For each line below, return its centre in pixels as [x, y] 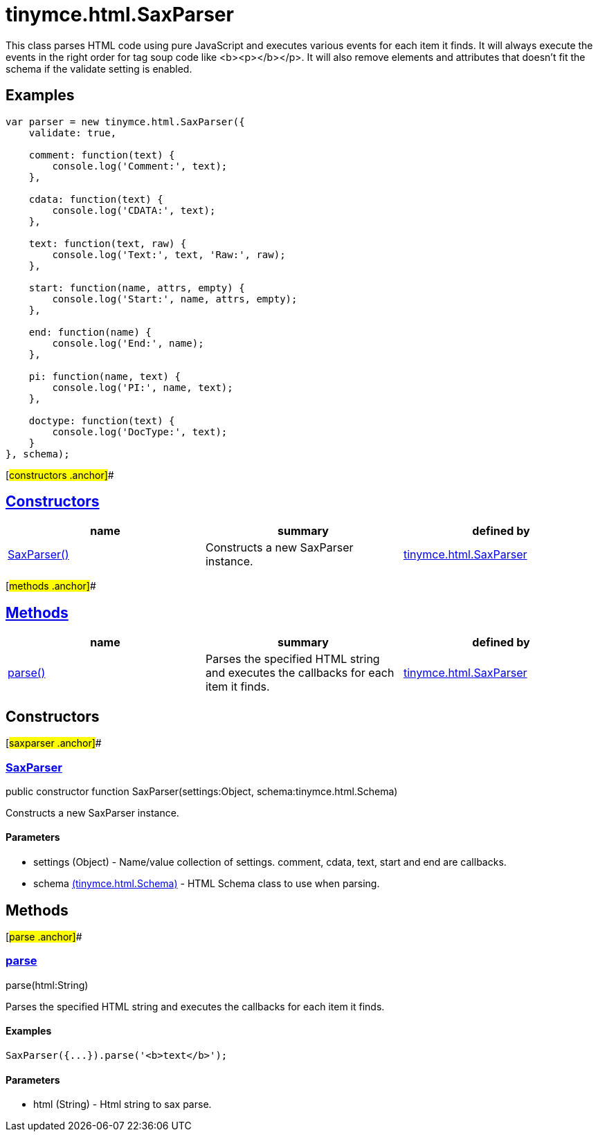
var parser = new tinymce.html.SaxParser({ [125, 121]
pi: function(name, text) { [105, 376]
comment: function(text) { [102, 155]
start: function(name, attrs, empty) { [137, 288]
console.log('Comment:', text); [140, 166]
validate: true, [73, 133]
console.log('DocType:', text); [140, 431]
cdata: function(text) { [96, 199]
